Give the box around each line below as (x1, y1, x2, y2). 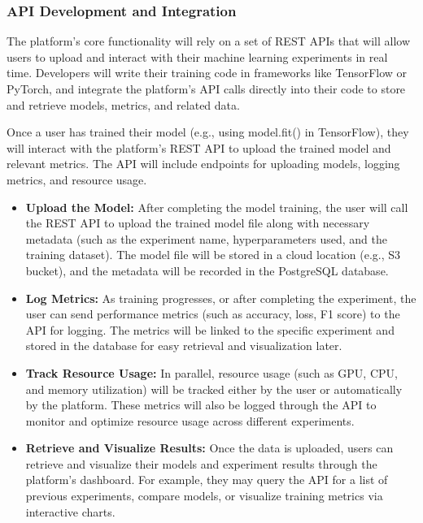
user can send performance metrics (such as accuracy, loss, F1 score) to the (25, 305, 400, 322)
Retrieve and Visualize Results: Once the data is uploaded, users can (25, 439, 394, 456)
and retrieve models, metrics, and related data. (7, 96, 240, 113)
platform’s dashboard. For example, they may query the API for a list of (25, 471, 388, 488)
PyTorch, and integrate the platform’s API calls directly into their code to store (7, 80, 406, 97)
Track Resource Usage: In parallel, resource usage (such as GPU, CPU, (25, 364, 398, 381)
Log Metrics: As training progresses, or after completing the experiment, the (25, 289, 416, 306)
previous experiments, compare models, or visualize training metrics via (25, 487, 383, 504)
